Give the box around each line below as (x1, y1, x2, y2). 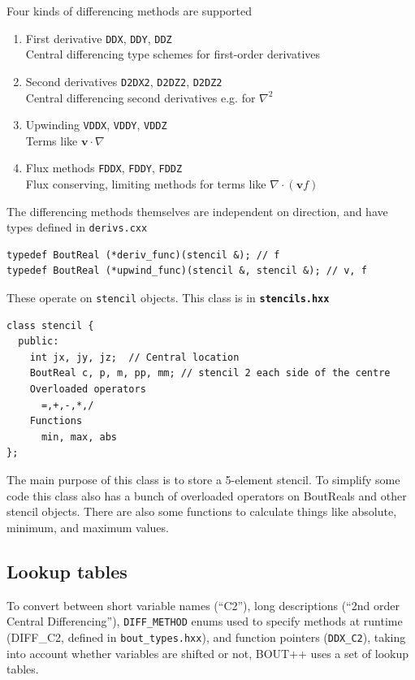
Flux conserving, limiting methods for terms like (25, 175, 266, 192)
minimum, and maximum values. (6, 518, 169, 535)
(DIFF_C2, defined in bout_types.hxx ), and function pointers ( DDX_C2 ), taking (6, 628, 406, 645)
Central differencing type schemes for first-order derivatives (25, 45, 321, 63)
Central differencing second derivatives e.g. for (25, 89, 256, 106)
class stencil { (6, 319, 94, 331)
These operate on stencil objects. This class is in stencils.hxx (6, 289, 330, 306)
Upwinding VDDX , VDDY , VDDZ (25, 116, 167, 133)
